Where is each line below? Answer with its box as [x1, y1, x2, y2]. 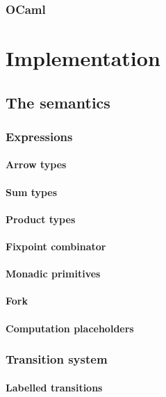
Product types [6, 211, 76, 226]
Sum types [6, 184, 58, 199]
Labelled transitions [6, 380, 103, 394]
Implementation [6, 44, 160, 72]
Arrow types [6, 157, 67, 172]
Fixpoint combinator [6, 239, 106, 253]
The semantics [6, 91, 110, 113]
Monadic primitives [6, 266, 101, 281]
